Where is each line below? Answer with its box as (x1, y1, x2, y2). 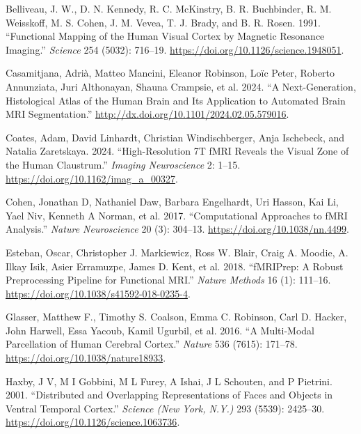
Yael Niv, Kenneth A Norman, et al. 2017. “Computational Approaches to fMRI (6, 208, 348, 222)
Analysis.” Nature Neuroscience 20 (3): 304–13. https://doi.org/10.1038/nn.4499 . (6, 222, 349, 236)
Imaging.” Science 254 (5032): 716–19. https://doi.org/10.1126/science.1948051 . (6, 42, 344, 56)
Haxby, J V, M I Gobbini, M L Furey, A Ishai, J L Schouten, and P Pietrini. (6, 373, 332, 388)
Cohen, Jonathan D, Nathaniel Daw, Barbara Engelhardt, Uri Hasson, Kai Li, (6, 194, 339, 209)
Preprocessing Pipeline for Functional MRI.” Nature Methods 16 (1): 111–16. (6, 272, 331, 287)
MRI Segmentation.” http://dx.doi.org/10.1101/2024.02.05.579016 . (6, 107, 289, 121)
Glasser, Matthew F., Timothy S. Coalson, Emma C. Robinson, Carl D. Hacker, (6, 309, 347, 324)
